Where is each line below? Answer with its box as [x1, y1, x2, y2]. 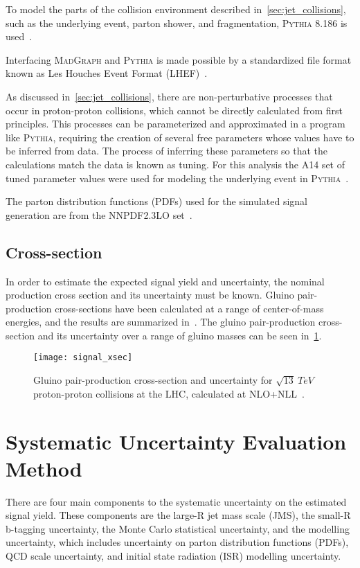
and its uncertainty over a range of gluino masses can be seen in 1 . [37, 328, 322, 342]
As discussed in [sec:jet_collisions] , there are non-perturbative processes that [6, 89, 333, 103]
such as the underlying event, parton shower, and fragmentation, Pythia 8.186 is [6, 15, 348, 30]
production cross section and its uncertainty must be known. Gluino [6, 287, 294, 302]
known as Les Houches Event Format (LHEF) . [6, 66, 208, 80]
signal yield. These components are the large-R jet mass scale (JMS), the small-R [6, 508, 351, 522]
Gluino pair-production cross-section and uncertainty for [33, 373, 273, 387]
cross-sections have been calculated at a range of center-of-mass [55, 301, 324, 315]
